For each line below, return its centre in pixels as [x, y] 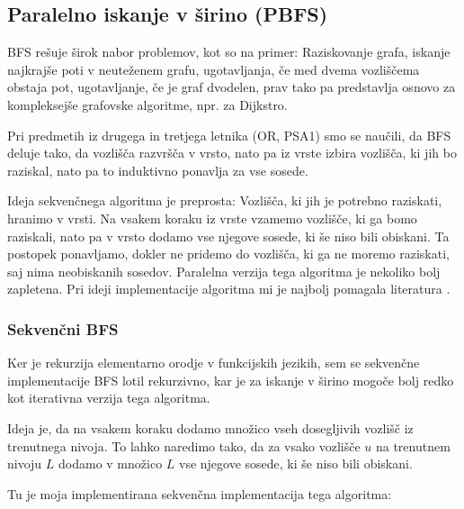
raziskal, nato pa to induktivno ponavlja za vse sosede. [158, 170]
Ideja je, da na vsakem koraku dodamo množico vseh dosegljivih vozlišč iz [210, 427]
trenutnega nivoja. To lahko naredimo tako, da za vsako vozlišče [184, 445]
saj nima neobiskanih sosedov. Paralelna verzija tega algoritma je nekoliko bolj [224, 271]
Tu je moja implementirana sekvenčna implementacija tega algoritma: [200, 493]
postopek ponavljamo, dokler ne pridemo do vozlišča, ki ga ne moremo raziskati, [228, 254]
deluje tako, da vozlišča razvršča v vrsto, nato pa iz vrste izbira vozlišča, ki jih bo [232, 153]
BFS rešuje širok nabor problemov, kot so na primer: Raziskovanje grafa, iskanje [229, 52]
